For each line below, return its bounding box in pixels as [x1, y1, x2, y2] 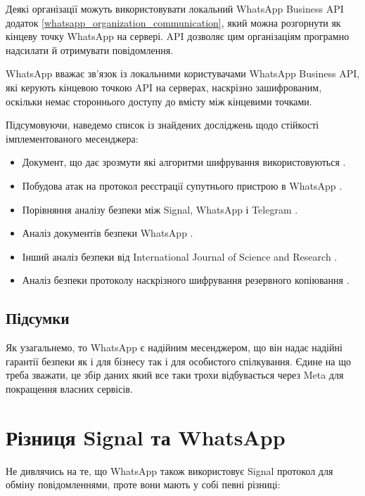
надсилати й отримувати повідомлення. [6, 42, 174, 57]
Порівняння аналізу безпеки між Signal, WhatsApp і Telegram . [22, 202, 298, 216]
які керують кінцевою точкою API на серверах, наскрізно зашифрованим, [6, 79, 322, 94]
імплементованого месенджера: [6, 131, 139, 145]
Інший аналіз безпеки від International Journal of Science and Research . [22, 249, 338, 263]
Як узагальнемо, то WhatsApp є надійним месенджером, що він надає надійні [6, 340, 342, 355]
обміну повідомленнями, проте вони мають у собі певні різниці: [6, 477, 281, 492]
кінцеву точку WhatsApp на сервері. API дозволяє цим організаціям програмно [6, 29, 350, 44]
